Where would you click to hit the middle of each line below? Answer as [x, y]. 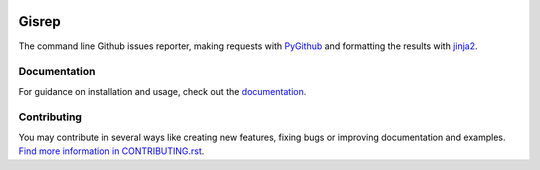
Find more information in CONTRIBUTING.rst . [111, 151]
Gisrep [39, 21]
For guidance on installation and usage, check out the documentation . [162, 91]
